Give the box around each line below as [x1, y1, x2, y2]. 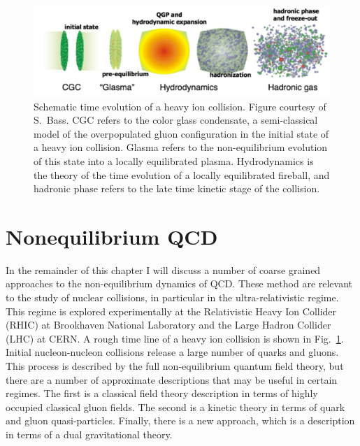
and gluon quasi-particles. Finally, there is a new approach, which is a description [6, 413, 355, 428]
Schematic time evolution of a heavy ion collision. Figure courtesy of [34, 99, 326, 113]
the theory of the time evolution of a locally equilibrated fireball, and [34, 167, 330, 182]
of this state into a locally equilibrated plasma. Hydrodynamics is [34, 153, 314, 168]
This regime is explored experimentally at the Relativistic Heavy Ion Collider [6, 303, 337, 318]
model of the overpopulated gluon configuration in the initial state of [34, 126, 329, 141]
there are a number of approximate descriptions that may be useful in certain [6, 372, 338, 387]
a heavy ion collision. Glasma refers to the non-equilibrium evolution [34, 140, 328, 154]
